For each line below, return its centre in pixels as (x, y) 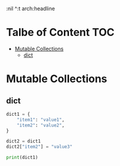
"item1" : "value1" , (41, 120)
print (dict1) (22, 158)
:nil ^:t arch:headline (30, 9)
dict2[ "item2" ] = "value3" (39, 147)
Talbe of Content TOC (60, 32)
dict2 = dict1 (24, 141)
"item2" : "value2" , (41, 125)
